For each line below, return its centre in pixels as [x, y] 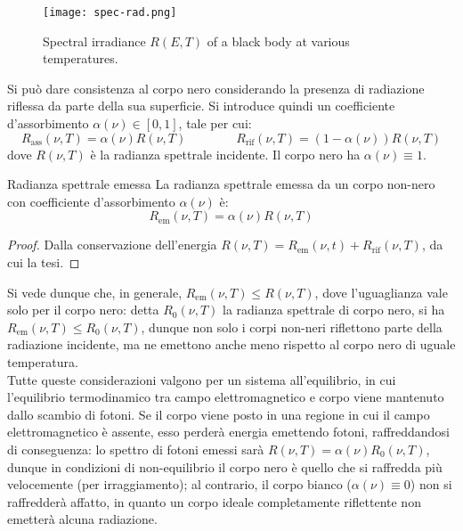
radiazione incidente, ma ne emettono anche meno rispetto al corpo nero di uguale [231, 344]
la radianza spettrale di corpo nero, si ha [334, 310]
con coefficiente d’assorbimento [91, 201]
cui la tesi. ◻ [44, 262]
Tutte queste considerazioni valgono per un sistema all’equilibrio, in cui [202, 379]
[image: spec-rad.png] [110, 12]
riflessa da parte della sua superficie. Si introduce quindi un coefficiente [201, 106]
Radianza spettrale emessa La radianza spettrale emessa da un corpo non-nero [221, 184]
